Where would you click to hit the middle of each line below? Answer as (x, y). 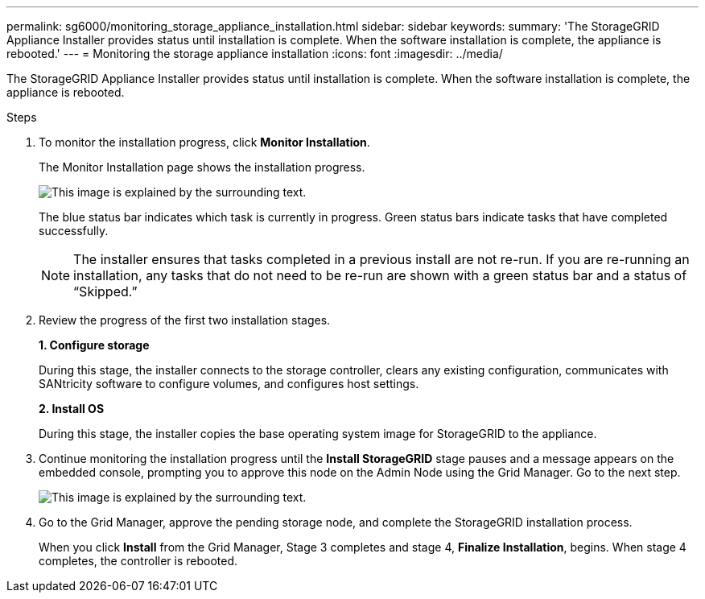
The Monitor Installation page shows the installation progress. (202, 167)
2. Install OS (72, 409)
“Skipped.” (105, 291)
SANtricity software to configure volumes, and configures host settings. (229, 384)
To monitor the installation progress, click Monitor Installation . (204, 142)
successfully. (74, 231)
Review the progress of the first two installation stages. (185, 320)
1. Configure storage (94, 345)
